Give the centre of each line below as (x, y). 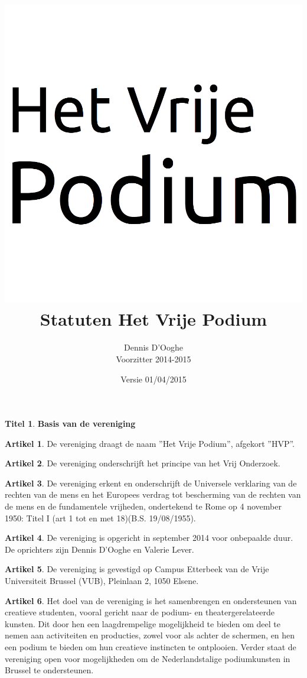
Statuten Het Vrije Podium (153, 319)
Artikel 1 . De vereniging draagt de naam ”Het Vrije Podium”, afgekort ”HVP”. (150, 443)
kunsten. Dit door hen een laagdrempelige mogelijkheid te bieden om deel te (143, 623)
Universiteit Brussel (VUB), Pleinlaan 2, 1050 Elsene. (102, 581)
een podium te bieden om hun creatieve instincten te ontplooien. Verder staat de (151, 647)
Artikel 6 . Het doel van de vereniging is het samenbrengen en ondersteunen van (151, 600)
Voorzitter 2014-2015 (153, 359)
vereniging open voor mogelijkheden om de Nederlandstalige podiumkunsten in (148, 658)
